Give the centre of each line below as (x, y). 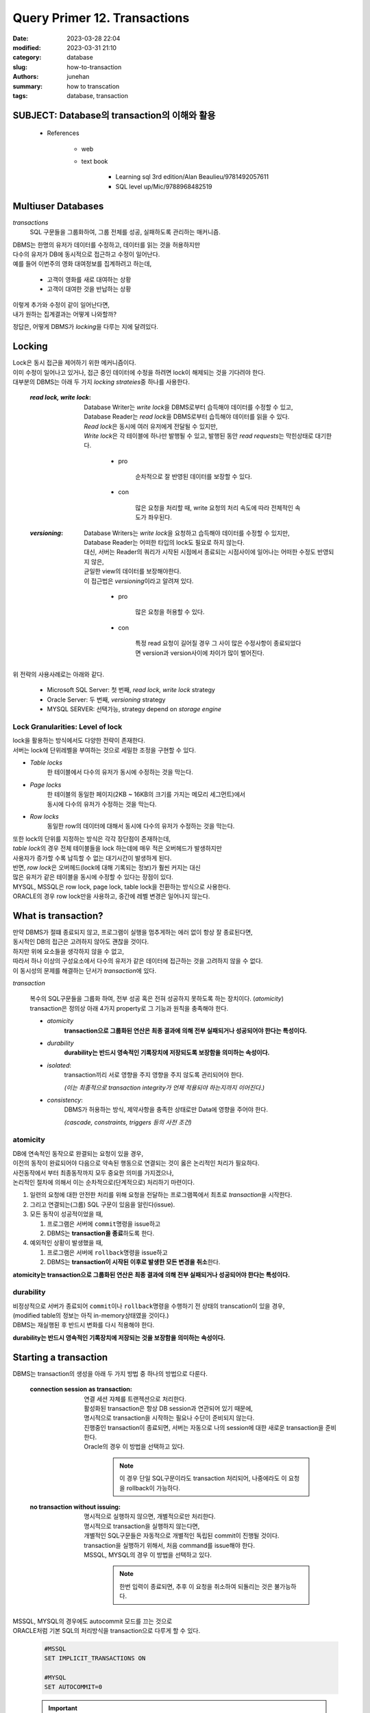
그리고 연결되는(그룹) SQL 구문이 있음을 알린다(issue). (102, 1204)
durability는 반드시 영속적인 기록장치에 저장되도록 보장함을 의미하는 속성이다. (167, 1052)
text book (95, 162)
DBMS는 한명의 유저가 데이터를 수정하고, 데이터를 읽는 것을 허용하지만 (107, 245)
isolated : (59, 1065)
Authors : (26, 77)
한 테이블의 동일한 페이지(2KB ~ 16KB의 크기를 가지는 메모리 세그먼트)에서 (146, 794)
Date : (21, 38)
